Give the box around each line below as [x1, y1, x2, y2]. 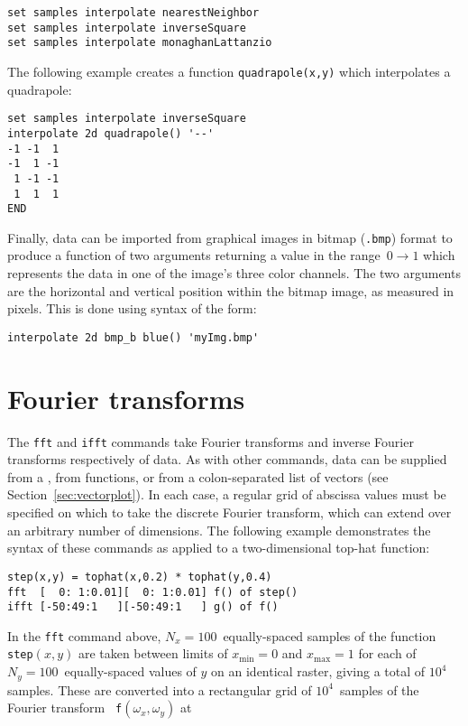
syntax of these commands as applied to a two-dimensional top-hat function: [7, 538, 430, 557]
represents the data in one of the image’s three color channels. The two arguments [7, 264, 461, 283]
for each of [358, 644, 417, 663]
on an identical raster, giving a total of [211, 662, 426, 681]
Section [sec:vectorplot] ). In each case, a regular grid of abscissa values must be [7, 485, 446, 504]
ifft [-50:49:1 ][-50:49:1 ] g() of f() [7, 600, 279, 614]
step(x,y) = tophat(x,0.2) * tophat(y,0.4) [7, 570, 272, 583]
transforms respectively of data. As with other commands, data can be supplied [7, 450, 447, 469]
